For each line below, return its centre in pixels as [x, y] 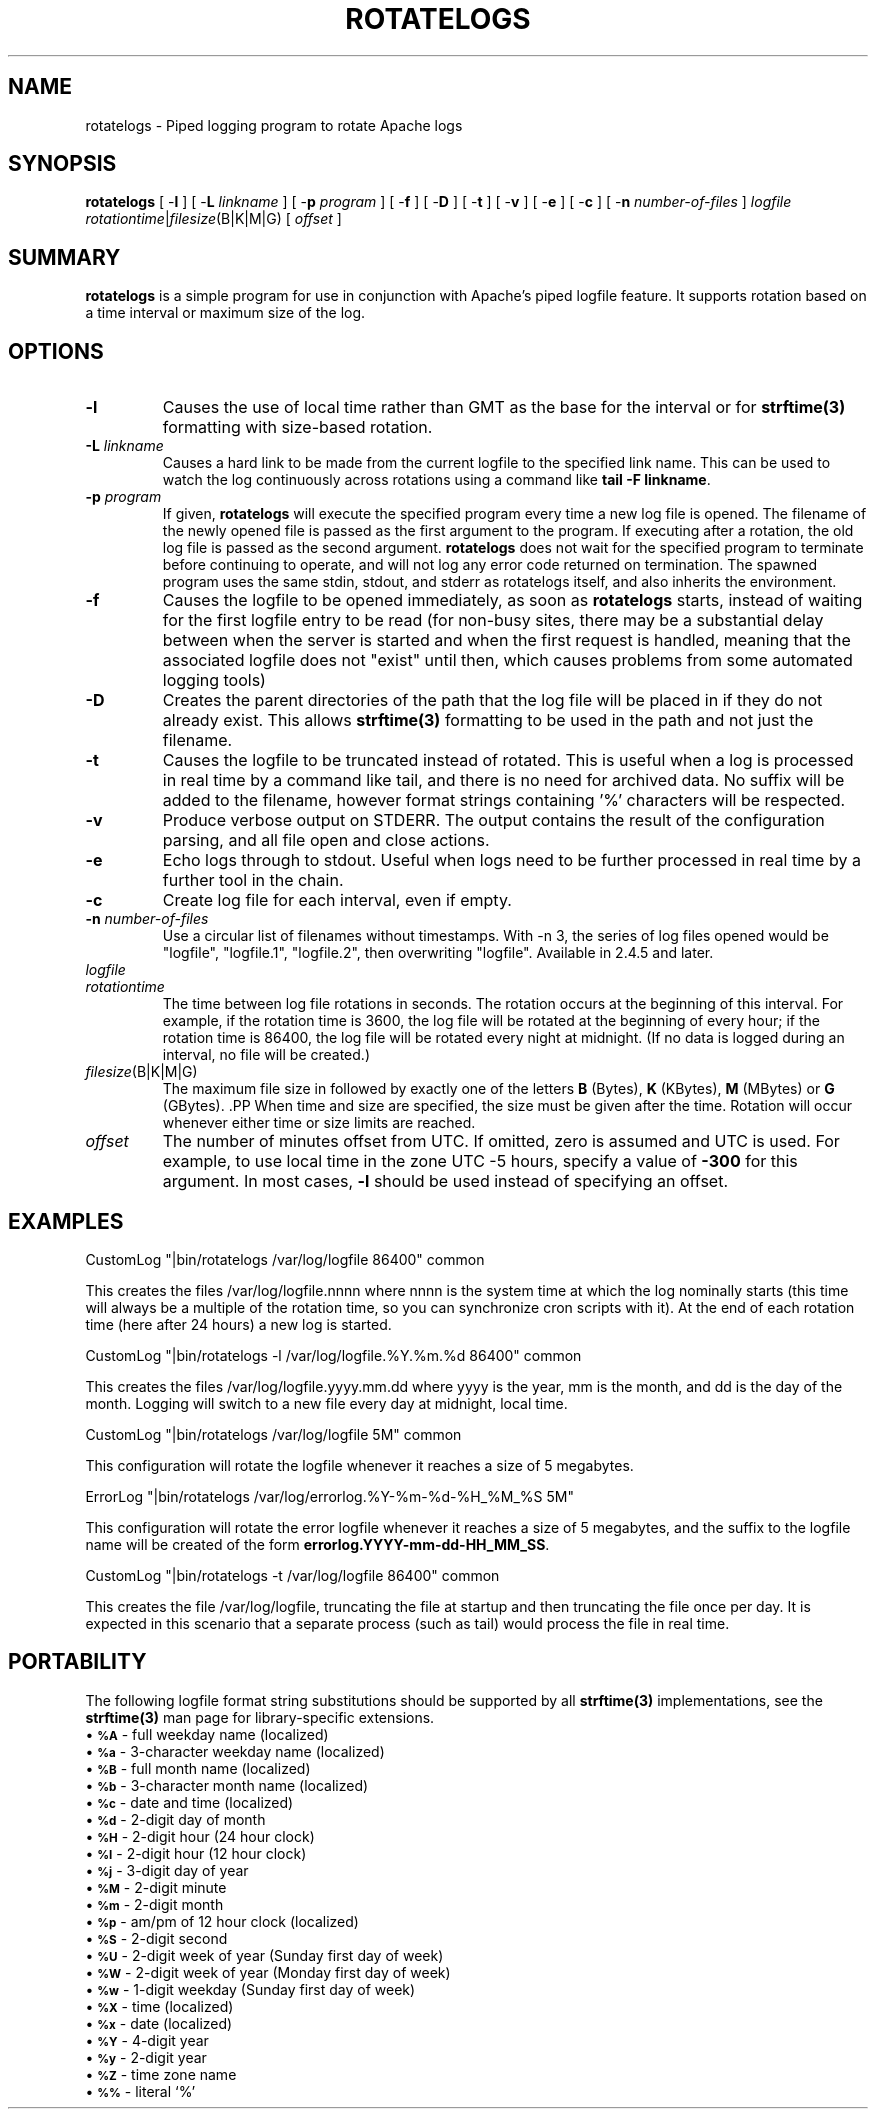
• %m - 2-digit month [154, 1904]
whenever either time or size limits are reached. [319, 1123]
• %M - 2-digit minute [156, 1887]
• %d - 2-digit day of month [175, 1819]
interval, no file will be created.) [266, 1055]
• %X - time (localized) [159, 2006]
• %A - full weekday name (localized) [207, 1734]
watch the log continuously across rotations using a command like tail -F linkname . [436, 480]
